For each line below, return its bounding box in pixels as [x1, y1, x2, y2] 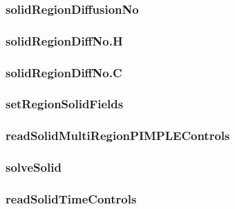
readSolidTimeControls [6, 190, 137, 207]
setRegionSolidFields [6, 95, 124, 112]
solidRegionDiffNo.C [6, 63, 122, 81]
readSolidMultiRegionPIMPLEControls [6, 127, 230, 144]
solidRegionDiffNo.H [6, 32, 123, 49]
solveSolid [6, 159, 62, 176]
